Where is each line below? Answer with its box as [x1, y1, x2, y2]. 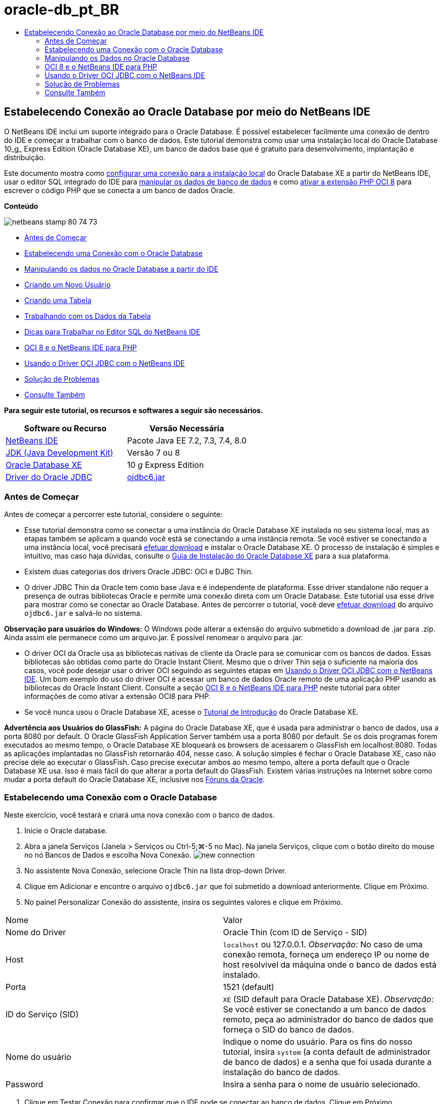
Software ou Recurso [24, 423, 107, 433]
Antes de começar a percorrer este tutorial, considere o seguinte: [4, 510, 223, 519]
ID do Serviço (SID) [6, 1009, 79, 1020]
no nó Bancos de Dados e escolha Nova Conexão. [24, 851, 192, 860]
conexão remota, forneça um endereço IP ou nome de [223, 949, 429, 960]
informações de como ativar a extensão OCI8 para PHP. [24, 692, 211, 701]
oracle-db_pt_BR [4, 1, 119, 18]
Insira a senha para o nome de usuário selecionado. [223, 1079, 420, 1090]
